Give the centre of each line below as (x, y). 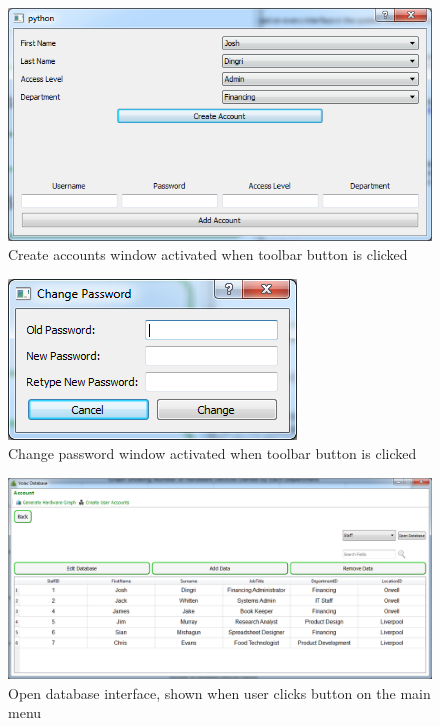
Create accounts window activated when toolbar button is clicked (208, 254)
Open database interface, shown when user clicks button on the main (219, 692)
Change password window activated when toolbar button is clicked (212, 453)
